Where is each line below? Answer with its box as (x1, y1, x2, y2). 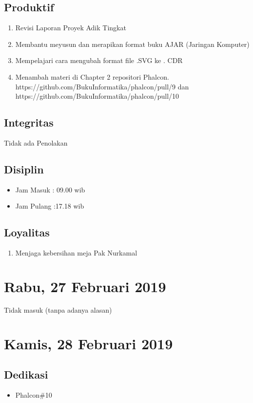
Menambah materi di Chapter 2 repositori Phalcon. (15, 71, 169, 82)
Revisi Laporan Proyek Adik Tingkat (15, 22, 126, 33)
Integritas (4, 115, 54, 130)
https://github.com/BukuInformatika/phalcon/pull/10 (15, 91, 179, 101)
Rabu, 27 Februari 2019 (4, 276, 166, 296)
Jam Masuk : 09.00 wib (15, 184, 85, 194)
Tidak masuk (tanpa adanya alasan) (4, 304, 112, 315)
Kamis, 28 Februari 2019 (4, 333, 173, 353)
